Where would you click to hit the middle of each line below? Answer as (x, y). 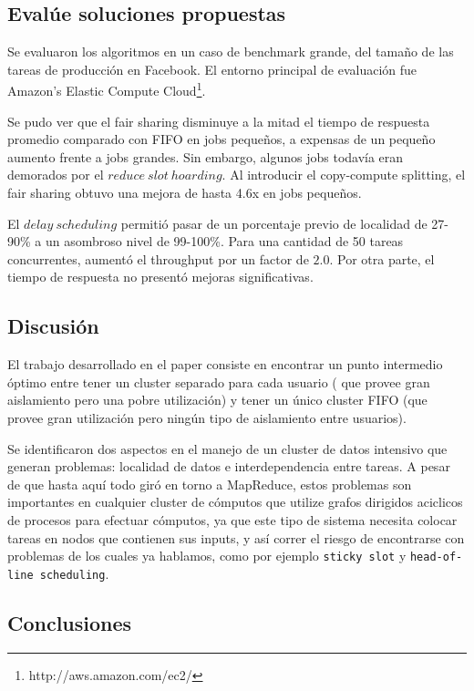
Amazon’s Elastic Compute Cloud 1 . (107, 89)
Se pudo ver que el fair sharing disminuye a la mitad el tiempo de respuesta (219, 121)
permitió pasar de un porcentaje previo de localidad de (274, 223)
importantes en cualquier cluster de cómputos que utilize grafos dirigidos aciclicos (235, 502)
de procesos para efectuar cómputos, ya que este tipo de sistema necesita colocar (232, 519)
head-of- (436, 557)
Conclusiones (70, 622)
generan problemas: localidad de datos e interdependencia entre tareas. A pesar (229, 466)
